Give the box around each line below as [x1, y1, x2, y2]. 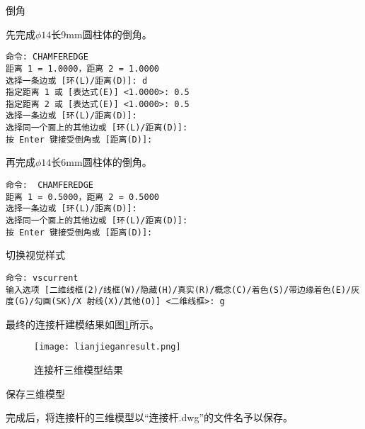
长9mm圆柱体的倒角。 [51, 26, 152, 41]
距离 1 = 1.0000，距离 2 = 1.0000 [6, 63, 159, 74]
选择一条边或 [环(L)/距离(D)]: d [6, 75, 148, 86]
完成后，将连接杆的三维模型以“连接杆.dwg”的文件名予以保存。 [6, 410, 293, 425]
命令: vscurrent [6, 272, 79, 283]
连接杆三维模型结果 [34, 362, 123, 377]
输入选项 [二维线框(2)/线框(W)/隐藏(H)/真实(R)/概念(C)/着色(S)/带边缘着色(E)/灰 [6, 284, 360, 295]
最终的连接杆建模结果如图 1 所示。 [6, 316, 159, 331]
